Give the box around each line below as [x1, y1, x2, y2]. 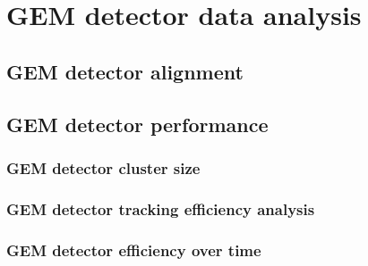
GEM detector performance [6, 110, 269, 137]
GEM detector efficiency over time [6, 238, 261, 261]
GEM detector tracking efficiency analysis [6, 197, 315, 220]
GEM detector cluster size [6, 156, 201, 179]
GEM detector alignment [6, 57, 244, 85]
